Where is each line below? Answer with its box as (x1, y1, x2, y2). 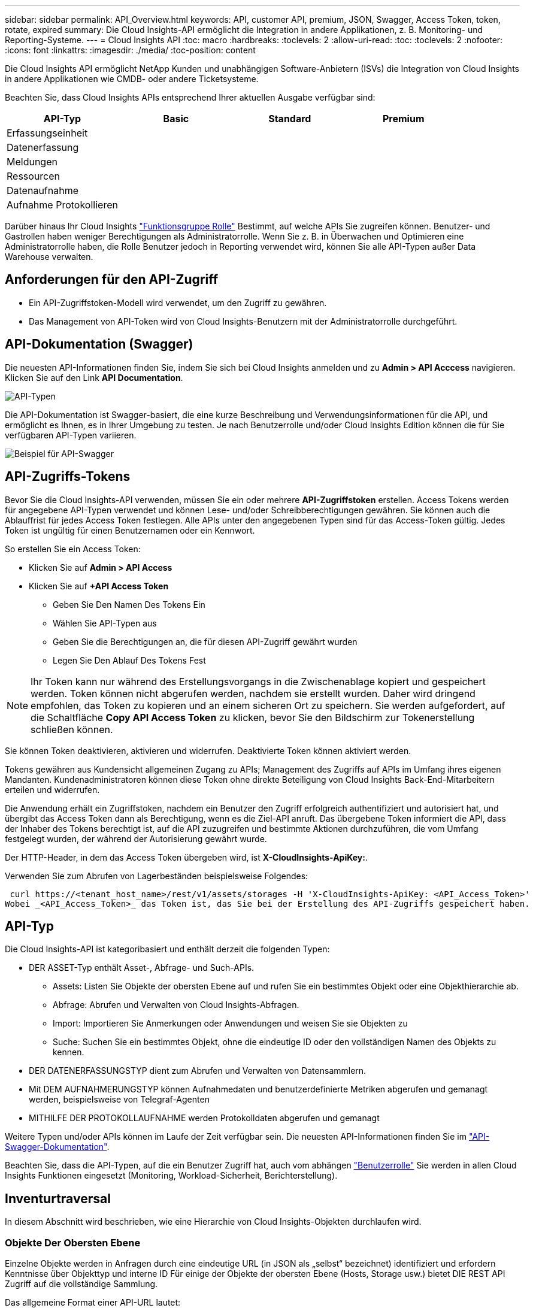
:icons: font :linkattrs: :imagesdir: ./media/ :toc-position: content (5, 45, 256, 55)
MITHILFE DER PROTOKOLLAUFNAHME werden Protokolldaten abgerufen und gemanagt (29, 1113, 380, 1124)
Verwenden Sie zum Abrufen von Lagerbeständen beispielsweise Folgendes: (5, 870, 308, 881)
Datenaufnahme (7, 184, 78, 196)
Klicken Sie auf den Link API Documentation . (5, 372, 183, 383)
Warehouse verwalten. (5, 252, 93, 262)
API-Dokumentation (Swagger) (5, 337, 193, 352)
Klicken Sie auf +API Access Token (29, 580, 169, 591)
